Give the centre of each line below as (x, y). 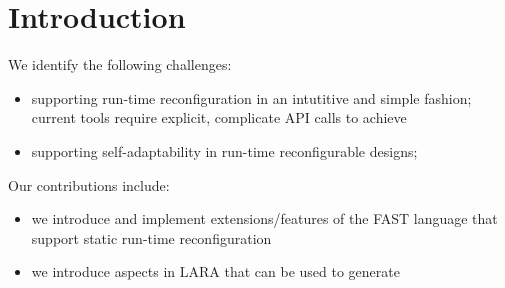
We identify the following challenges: (120, 64)
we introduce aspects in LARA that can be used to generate (215, 271)
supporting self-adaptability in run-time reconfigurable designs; (224, 150)
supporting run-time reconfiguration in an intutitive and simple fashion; (251, 97)
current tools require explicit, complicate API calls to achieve (219, 117)
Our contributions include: (89, 184)
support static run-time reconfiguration (151, 237)
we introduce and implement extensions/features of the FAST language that (264, 218)
